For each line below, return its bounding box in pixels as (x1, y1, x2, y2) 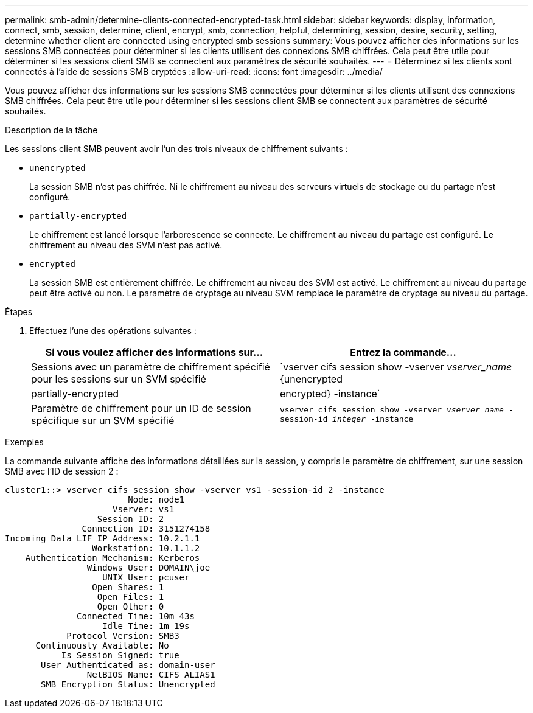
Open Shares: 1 (92, 582, 164, 592)
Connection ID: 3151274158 (82, 524, 211, 534)
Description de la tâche (5, 125, 98, 135)
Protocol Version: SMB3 (66, 631, 179, 641)
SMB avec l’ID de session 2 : (5, 466, 119, 476)
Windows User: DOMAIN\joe (86, 563, 211, 572)
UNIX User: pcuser (102, 572, 190, 582)
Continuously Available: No (35, 641, 169, 650)
